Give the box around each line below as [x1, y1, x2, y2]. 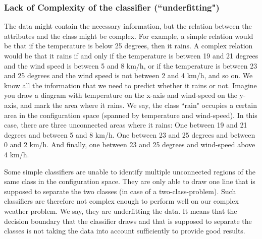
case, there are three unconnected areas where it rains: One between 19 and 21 [4, 119, 247, 130]
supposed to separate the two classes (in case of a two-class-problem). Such [4, 186, 236, 196]
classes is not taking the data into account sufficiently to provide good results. [4, 225, 245, 236]
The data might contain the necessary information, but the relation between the [4, 21, 252, 31]
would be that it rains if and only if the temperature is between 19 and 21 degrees [4, 50, 258, 61]
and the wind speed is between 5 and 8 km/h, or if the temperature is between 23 [4, 60, 257, 71]
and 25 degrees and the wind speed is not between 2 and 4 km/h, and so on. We [4, 70, 253, 81]
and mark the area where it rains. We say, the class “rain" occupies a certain [20, 99, 257, 110]
